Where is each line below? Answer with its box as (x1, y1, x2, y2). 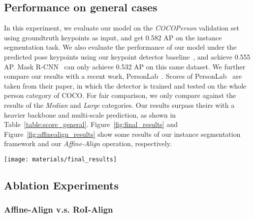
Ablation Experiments (4, 177, 119, 192)
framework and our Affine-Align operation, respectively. (4, 138, 172, 149)
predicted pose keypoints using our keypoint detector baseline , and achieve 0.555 (4, 51, 251, 62)
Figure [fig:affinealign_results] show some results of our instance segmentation (4, 128, 241, 139)
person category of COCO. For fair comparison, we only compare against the (4, 90, 236, 100)
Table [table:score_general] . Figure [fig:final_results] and (4, 119, 178, 129)
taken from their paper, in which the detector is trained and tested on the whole (4, 80, 247, 91)
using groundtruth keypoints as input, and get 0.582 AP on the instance (4, 32, 222, 42)
